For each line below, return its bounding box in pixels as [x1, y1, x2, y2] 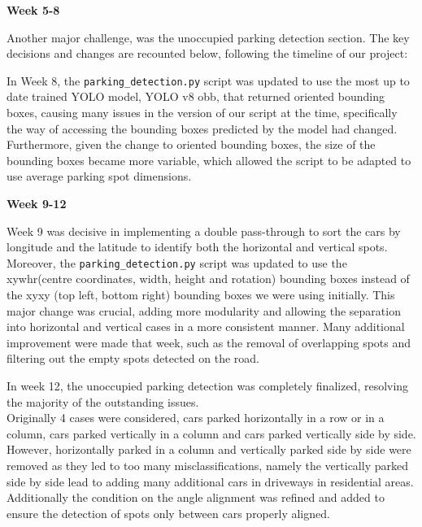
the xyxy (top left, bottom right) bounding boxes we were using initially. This [7, 286, 395, 303]
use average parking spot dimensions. [7, 168, 192, 185]
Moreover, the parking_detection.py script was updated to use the [7, 254, 347, 271]
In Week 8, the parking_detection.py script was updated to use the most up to [7, 72, 410, 89]
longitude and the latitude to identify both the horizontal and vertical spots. [7, 238, 388, 255]
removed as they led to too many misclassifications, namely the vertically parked [7, 456, 408, 473]
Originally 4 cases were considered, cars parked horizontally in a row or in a [7, 409, 385, 426]
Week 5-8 [7, 2, 60, 18]
